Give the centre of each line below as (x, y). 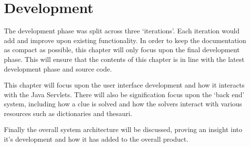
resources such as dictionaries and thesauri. (68, 113)
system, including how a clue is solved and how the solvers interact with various (123, 104)
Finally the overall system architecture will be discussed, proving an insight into (123, 129)
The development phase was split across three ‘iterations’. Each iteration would (122, 31)
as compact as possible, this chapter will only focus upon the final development (122, 50)
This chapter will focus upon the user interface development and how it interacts (124, 85)
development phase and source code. (58, 68)
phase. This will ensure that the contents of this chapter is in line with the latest (124, 59)
